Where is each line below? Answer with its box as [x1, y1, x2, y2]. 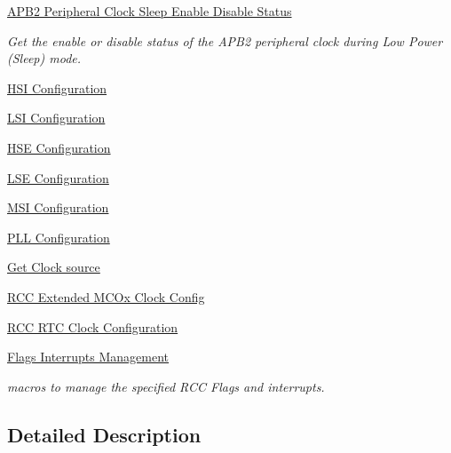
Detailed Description [7, 420, 202, 448]
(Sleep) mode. [7, 49, 82, 68]
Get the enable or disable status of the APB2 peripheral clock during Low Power [7, 31, 443, 50]
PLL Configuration [7, 227, 110, 246]
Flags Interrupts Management [7, 347, 170, 366]
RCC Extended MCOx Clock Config [7, 287, 205, 306]
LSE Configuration [7, 168, 109, 187]
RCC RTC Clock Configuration [7, 317, 178, 336]
